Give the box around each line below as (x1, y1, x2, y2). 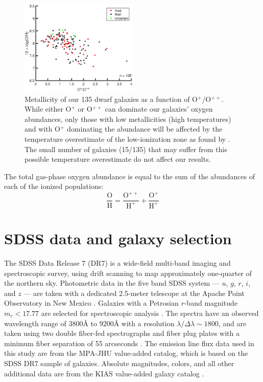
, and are (218, 317, 247, 328)
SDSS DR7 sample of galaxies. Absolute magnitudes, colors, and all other (4, 357, 234, 368)
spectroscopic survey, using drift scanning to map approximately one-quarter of (4, 267, 252, 278)
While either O (25, 103, 71, 114)
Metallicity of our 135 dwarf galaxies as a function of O (25, 93, 198, 104)
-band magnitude (184, 298, 237, 308)
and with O (25, 123, 61, 134)
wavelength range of (4, 317, 66, 328)
